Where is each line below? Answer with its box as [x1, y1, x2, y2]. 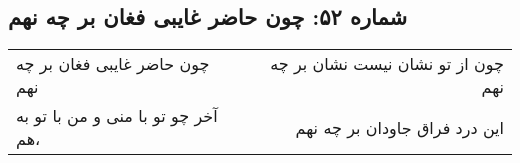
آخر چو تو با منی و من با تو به [16, 104, 218, 128]
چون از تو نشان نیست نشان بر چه [270, 52, 504, 76]
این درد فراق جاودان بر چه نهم [295, 115, 504, 139]
